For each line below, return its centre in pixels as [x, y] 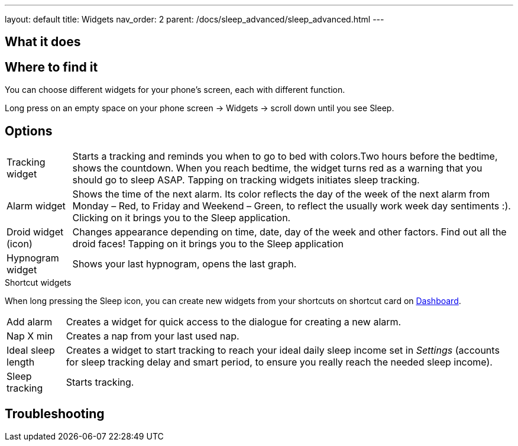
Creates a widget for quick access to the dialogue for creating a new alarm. [234, 322]
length [21, 362]
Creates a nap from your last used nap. [153, 336]
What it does [43, 42]
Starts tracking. [100, 382]
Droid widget [35, 232]
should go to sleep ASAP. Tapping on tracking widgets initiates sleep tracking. [246, 180]
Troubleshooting [55, 413]
